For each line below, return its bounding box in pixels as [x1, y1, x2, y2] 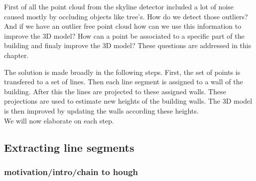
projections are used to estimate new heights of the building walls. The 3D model [4, 96, 253, 106]
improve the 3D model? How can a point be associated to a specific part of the [4, 30, 245, 41]
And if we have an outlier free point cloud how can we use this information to [4, 21, 242, 31]
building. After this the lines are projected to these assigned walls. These [4, 86, 226, 96]
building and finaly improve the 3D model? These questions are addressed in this [4, 40, 252, 51]
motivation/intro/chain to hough [4, 165, 138, 178]
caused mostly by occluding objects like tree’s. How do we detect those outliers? [4, 11, 248, 21]
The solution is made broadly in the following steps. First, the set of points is [4, 66, 241, 77]
